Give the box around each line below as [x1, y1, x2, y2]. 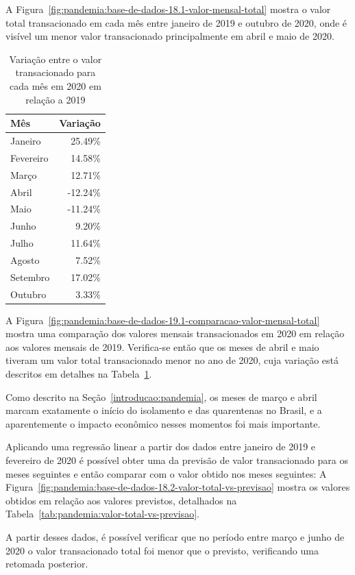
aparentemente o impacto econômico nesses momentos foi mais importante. [5, 416, 321, 430]
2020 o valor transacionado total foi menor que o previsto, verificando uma [5, 543, 319, 557]
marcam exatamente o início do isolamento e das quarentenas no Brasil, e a [5, 403, 322, 417]
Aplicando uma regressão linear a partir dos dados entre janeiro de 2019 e [5, 439, 316, 454]
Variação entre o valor [9, 51, 102, 66]
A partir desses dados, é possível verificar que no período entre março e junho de [5, 530, 345, 543]
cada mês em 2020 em [10, 78, 101, 93]
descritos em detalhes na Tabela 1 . [5, 367, 152, 381]
